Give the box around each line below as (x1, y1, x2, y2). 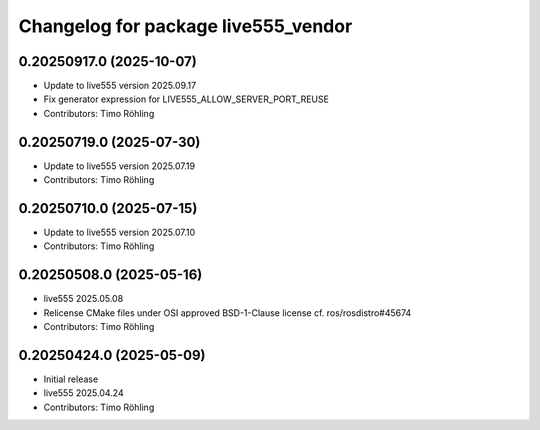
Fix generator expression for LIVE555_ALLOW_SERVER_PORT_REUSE (43, 93, 330, 105)
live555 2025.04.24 (43, 387, 124, 399)
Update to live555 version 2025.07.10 (43, 226, 196, 239)
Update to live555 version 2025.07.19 (43, 160, 195, 172)
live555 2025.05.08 (43, 293, 124, 305)
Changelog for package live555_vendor (18, 15, 353, 37)
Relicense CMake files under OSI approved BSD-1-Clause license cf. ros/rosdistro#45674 (43, 306, 412, 319)
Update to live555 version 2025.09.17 (43, 80, 197, 92)
